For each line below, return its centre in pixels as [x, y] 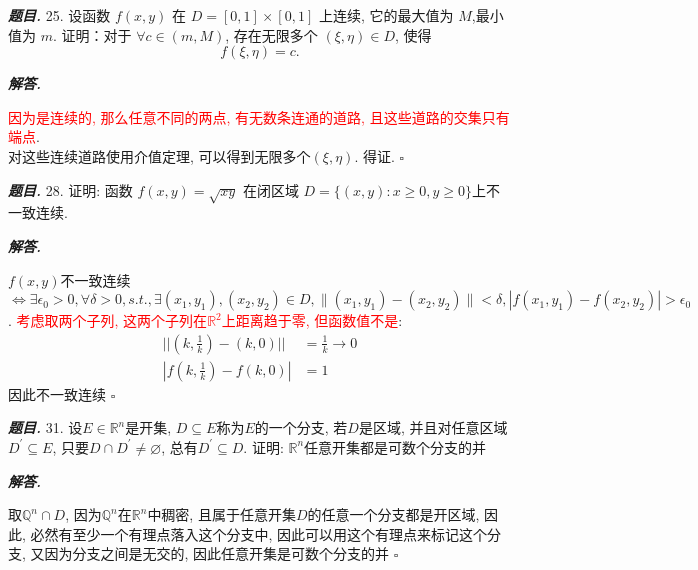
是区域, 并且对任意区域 [433, 427]
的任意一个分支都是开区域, [393, 514]
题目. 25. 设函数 [59, 15]
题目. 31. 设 [45, 427]
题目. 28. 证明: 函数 [70, 189]
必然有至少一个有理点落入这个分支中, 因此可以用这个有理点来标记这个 [259, 533]
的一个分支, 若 [301, 427]
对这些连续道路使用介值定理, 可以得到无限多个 [159, 155]
